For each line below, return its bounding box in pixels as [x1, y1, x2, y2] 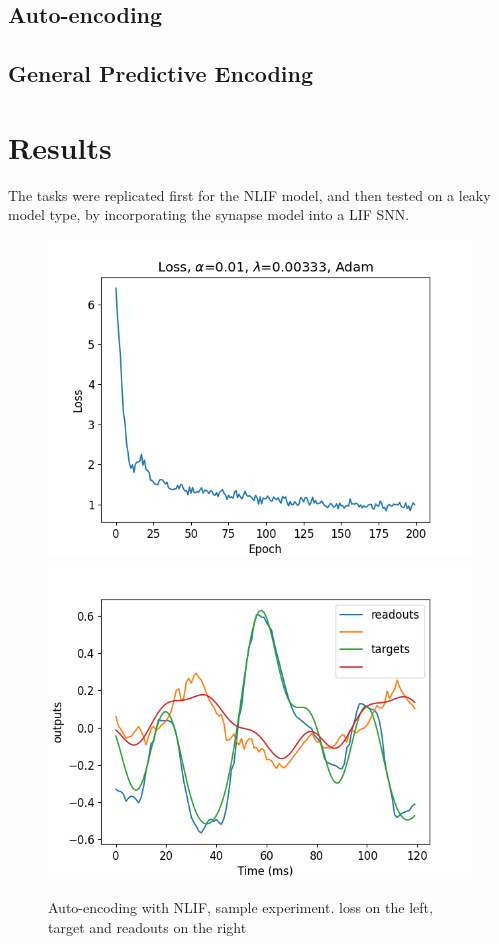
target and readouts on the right [48, 916, 247, 937]
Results [8, 126, 112, 167]
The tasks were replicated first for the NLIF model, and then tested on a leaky [8, 184, 491, 205]
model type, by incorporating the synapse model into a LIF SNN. [8, 204, 410, 225]
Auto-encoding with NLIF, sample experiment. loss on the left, [48, 897, 433, 918]
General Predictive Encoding [8, 58, 314, 89]
